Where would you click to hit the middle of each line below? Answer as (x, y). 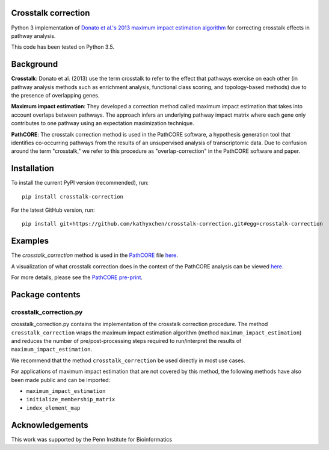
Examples (30, 241)
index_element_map (53, 408)
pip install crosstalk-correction (72, 196)
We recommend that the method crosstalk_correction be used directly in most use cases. (128, 360)
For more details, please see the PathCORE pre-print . (77, 277)
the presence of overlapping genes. (55, 95)
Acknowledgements (50, 425)
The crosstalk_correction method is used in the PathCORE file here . (95, 255)
